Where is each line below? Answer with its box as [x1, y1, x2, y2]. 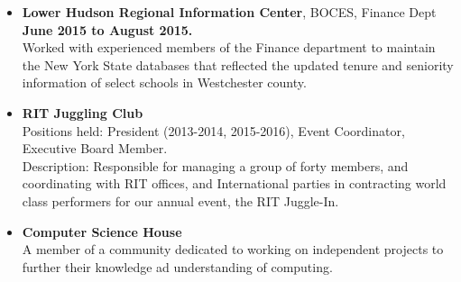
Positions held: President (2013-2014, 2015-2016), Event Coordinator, [22, 121, 405, 140]
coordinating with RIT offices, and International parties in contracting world [22, 174, 447, 193]
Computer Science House [22, 222, 182, 241]
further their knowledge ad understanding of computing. [22, 257, 333, 276]
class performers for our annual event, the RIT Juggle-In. [22, 191, 339, 210]
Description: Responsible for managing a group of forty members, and [22, 156, 409, 175]
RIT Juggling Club [22, 103, 143, 122]
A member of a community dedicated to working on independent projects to [22, 240, 444, 259]
